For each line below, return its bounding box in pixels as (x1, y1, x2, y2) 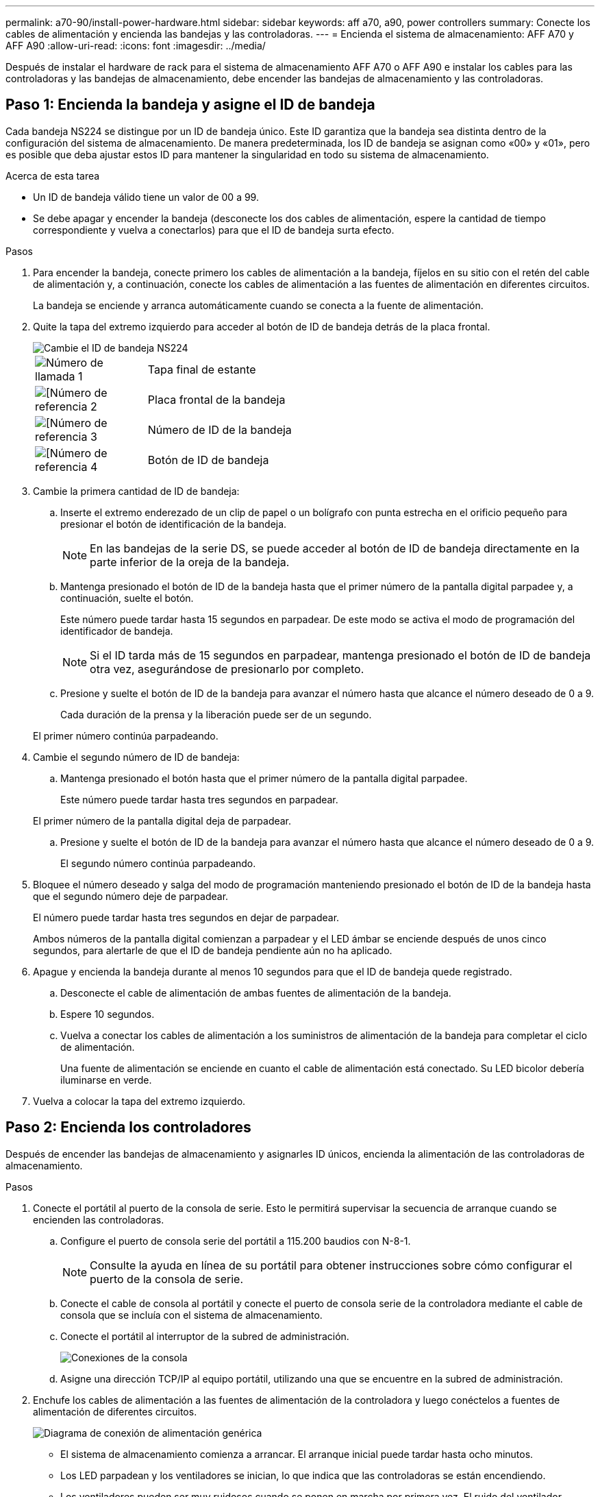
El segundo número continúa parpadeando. (60, 857, 256, 869)
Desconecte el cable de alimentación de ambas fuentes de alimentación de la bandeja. (60, 986, 451, 999)
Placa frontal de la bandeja (147, 392, 286, 406)
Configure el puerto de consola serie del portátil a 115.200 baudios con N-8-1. (60, 1234, 411, 1247)
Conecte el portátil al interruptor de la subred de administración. (60, 1330, 349, 1342)
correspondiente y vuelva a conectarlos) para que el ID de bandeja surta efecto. (33, 223, 395, 236)
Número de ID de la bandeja (147, 422, 292, 437)
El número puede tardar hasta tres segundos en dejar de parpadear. (33, 911, 340, 923)
